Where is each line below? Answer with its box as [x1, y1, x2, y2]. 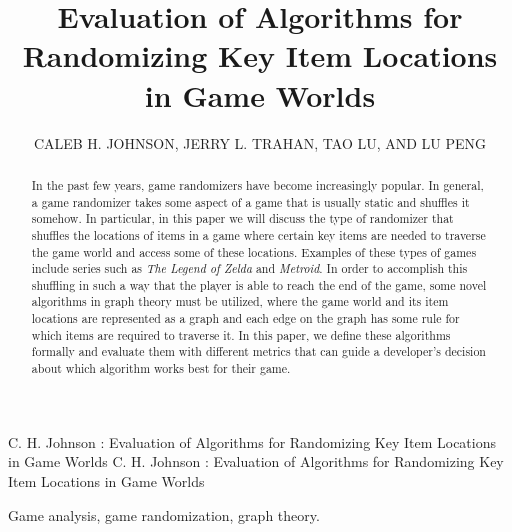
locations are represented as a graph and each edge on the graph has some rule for [31, 310, 460, 327]
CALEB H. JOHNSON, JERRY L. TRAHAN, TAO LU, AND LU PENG [33, 132, 487, 153]
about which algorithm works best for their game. [31, 360, 291, 377]
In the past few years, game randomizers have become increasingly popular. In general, [31, 176, 484, 193]
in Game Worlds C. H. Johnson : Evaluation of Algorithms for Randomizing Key [8, 451, 504, 472]
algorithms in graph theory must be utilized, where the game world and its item [31, 293, 449, 310]
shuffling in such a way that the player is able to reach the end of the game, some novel [31, 276, 487, 293]
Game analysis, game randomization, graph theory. [8, 504, 320, 525]
